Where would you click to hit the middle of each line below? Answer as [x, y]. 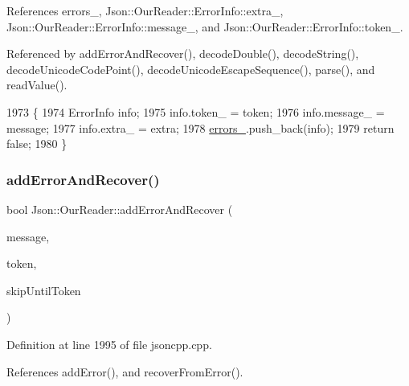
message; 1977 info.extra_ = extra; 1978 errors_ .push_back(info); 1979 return [200, 127]
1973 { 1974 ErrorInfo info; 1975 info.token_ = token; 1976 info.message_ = [196, 111]
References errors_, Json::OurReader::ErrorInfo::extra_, [145, 10]
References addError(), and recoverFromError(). [125, 371]
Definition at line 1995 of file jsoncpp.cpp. [109, 344]
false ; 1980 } [37, 144]
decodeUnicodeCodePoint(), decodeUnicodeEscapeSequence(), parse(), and [191, 69]
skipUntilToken [44, 290]
